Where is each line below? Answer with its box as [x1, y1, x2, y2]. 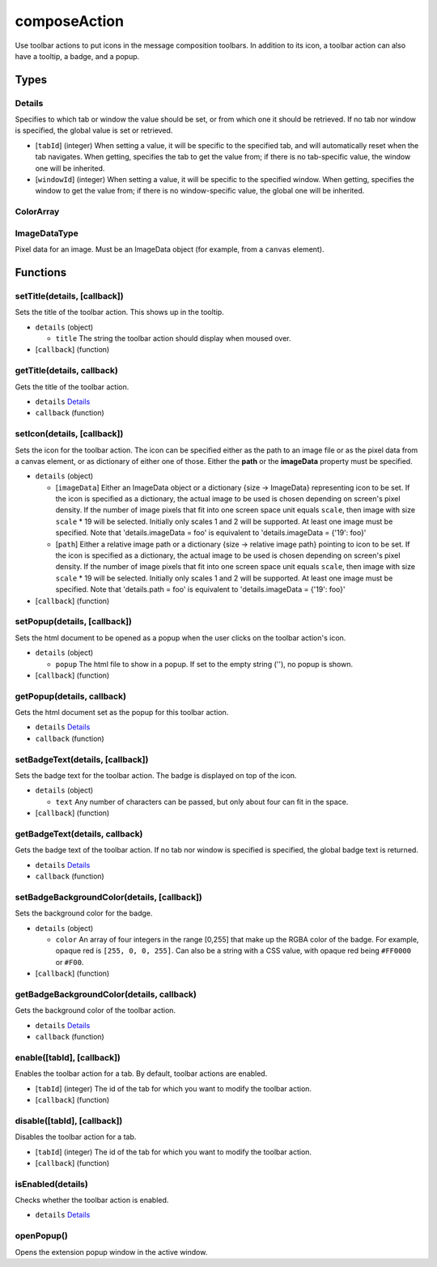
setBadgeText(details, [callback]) [15, 754, 149, 765]
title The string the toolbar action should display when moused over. [55, 334, 291, 343]
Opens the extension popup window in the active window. [15, 1247, 208, 1256]
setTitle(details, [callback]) [15, 290, 125, 301]
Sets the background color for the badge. [15, 908, 153, 918]
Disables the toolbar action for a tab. [15, 1132, 137, 1142]
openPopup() [15, 1231, 68, 1242]
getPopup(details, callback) [15, 691, 127, 702]
